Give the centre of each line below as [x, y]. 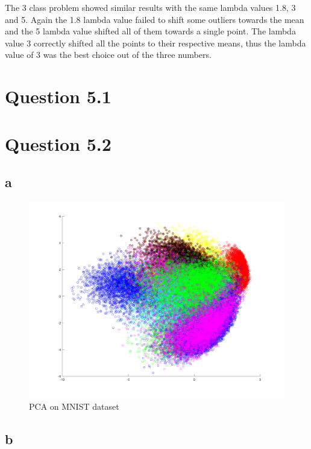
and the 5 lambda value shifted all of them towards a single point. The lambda [150, 31]
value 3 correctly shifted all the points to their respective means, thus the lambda [155, 43]
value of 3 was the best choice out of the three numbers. [108, 55]
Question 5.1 [58, 96]
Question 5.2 [58, 143]
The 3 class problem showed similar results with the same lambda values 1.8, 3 [150, 7]
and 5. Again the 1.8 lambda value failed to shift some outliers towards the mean [155, 19]
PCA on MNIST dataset [74, 406]
